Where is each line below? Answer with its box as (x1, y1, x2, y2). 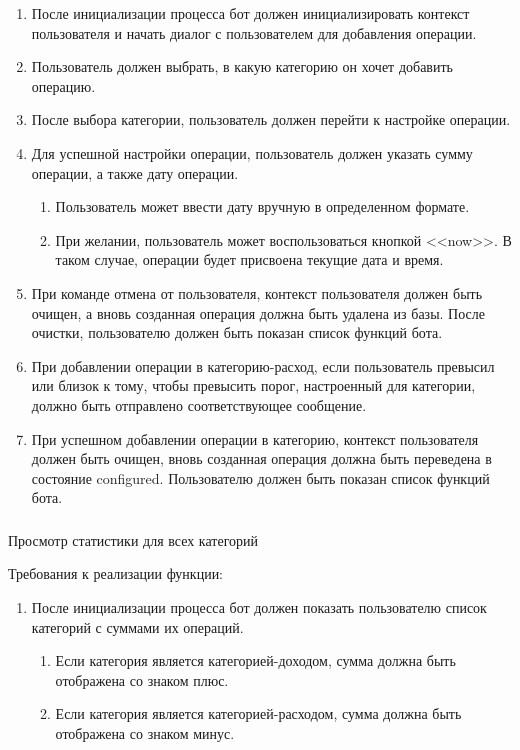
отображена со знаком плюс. (55, 669, 229, 690)
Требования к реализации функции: (8, 563, 224, 584)
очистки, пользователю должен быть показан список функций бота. (31, 322, 443, 343)
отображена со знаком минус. (55, 722, 235, 743)
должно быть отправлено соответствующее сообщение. (31, 394, 367, 415)
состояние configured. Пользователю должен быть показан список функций (31, 467, 490, 488)
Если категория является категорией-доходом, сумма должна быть (55, 650, 456, 671)
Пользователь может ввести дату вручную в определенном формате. (55, 196, 470, 217)
